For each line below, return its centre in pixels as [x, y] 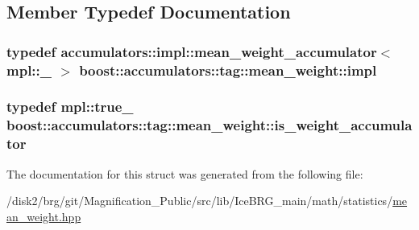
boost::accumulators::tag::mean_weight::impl [228, 70]
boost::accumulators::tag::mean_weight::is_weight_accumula [209, 125]
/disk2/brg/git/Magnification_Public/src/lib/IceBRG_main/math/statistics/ [200, 201]
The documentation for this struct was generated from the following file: [185, 173]
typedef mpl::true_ [70, 107]
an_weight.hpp [44, 216]
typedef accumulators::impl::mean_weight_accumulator [192, 51]
